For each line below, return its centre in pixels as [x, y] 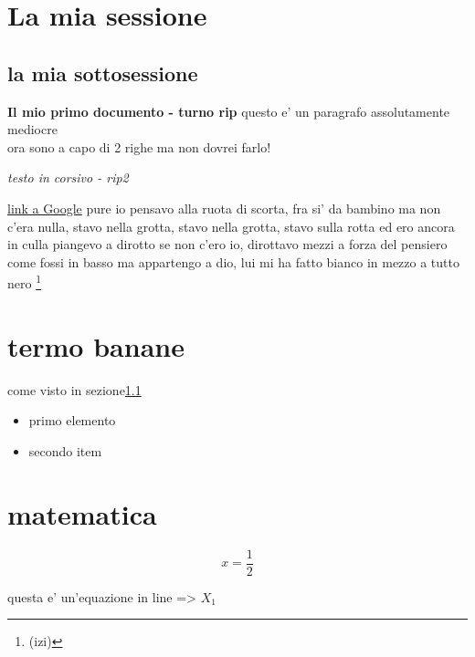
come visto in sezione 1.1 [74, 389]
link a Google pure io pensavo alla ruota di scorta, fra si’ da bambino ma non [224, 208]
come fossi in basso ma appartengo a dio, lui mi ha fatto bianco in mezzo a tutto [233, 261]
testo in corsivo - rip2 [68, 177]
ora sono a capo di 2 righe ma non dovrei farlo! [139, 146]
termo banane [96, 345]
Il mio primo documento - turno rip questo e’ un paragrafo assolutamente [229, 111]
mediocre [32, 129]
